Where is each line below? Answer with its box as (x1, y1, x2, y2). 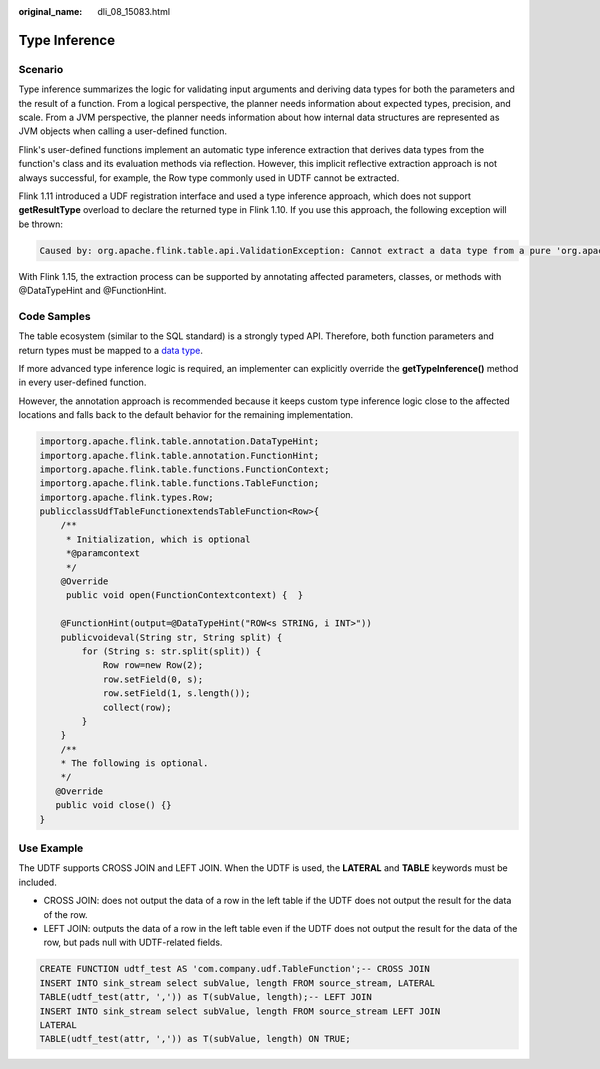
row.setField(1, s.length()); (102, 688, 251, 699)
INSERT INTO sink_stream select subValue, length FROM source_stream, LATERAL (39, 977, 435, 989)
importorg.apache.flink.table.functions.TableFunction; (39, 478, 320, 489)
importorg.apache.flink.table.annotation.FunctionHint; (39, 450, 320, 461)
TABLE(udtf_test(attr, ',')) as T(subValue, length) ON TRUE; (39, 1033, 351, 1045)
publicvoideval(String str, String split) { (60, 631, 283, 643)
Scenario (18, 62, 64, 76)
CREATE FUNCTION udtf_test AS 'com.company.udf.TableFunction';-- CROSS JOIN (39, 963, 430, 975)
